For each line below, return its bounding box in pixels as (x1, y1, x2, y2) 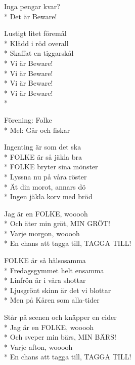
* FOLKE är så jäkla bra (4, 151, 82, 162)
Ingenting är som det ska (4, 141, 81, 152)
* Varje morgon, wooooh (4, 228, 80, 238)
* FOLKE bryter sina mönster (4, 161, 98, 172)
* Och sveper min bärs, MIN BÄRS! (4, 332, 116, 342)
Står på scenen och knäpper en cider (4, 312, 117, 322)
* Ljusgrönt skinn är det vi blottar (4, 284, 111, 295)
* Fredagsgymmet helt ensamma (4, 265, 104, 275)
